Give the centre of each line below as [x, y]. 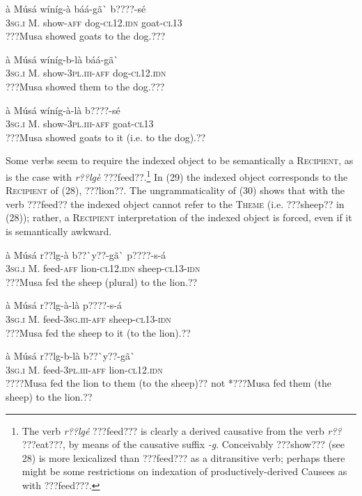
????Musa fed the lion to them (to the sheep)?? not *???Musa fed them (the [169, 383]
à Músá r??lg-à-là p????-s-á [64, 305]
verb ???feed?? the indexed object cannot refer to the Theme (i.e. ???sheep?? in [175, 203]
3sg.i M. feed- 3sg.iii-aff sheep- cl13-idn [88, 318]
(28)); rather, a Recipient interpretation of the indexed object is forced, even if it [179, 217]
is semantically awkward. [59, 231]
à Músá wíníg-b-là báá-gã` [62, 59]
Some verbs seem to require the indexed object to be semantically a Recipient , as [180, 160]
